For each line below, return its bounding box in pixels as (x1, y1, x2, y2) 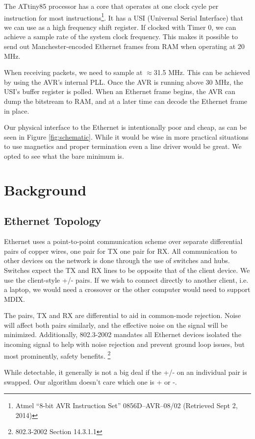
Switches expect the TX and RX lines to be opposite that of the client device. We (4, 265, 250, 275)
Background (4, 179, 87, 199)
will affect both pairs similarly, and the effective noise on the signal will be (4, 319, 228, 330)
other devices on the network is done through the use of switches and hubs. (4, 255, 230, 266)
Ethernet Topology (4, 213, 102, 228)
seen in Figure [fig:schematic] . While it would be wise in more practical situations (4, 131, 249, 142)
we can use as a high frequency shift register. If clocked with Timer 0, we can (4, 22, 236, 32)
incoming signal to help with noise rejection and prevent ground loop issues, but (4, 339, 245, 349)
